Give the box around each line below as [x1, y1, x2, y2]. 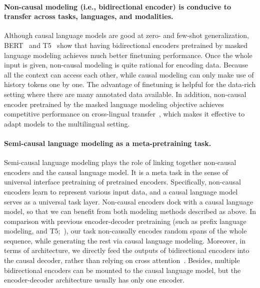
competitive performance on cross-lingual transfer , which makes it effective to [4, 108, 245, 119]
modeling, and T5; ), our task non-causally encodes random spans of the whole [4, 225, 247, 236]
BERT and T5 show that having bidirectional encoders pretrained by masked [4, 39, 248, 50]
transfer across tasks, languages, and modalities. [4, 11, 173, 21]
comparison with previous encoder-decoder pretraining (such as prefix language [4, 215, 246, 226]
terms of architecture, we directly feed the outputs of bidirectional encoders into [4, 245, 249, 255]
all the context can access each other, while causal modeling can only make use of [4, 69, 254, 79]
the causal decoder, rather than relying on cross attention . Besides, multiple [4, 255, 240, 265]
